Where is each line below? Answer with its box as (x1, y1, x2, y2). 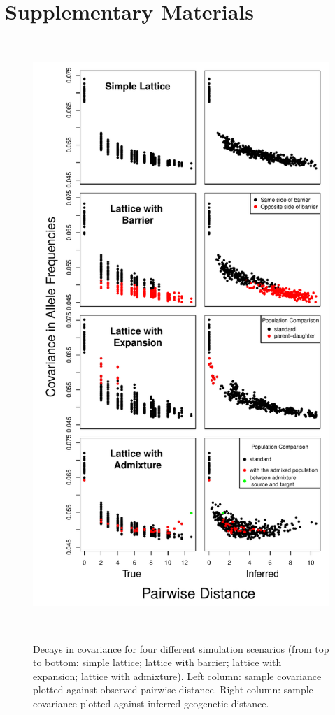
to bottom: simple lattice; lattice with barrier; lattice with (33, 655, 282, 670)
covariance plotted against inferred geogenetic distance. (33, 695, 269, 710)
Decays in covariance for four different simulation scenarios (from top (33, 641, 329, 656)
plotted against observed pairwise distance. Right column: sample (33, 682, 313, 697)
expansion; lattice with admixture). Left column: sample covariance (33, 668, 322, 683)
